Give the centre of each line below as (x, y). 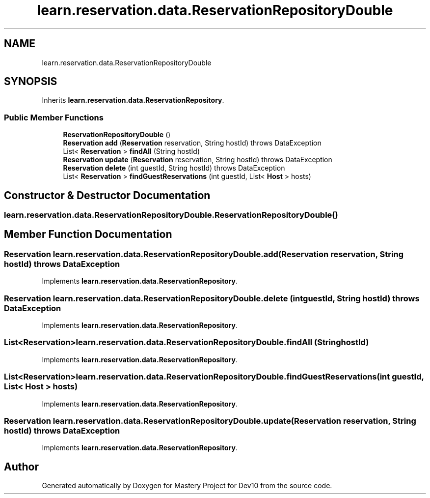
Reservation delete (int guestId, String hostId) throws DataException (174, 168)
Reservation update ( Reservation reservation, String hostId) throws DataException (198, 160)
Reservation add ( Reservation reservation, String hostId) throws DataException (192, 143)
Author (21, 467)
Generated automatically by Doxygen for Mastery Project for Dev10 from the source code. (187, 486)
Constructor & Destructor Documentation (107, 195)
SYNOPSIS (31, 82)
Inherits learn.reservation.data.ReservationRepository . (133, 100)
